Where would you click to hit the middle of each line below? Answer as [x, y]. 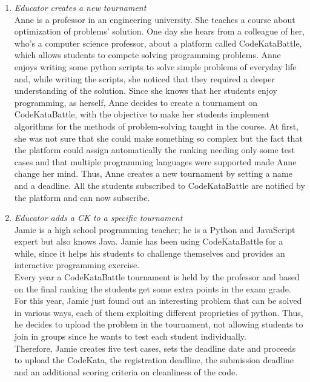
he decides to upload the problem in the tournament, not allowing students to [159, 324]
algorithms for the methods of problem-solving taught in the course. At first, [157, 126]
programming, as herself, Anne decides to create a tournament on [136, 102]
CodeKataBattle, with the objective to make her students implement [142, 114]
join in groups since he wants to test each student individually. [130, 336]
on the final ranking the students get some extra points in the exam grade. [153, 288]
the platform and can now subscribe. [82, 197]
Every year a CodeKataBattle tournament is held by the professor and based [157, 277]
